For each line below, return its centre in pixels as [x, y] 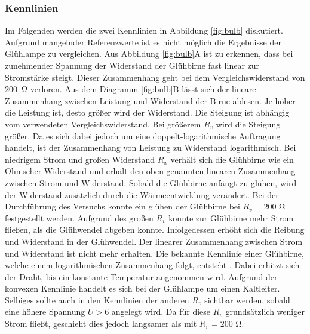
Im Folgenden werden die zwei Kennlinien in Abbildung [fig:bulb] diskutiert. [144, 30]
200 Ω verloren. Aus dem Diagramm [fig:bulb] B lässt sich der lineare [131, 89]
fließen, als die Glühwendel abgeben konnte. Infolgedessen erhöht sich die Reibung [155, 230]
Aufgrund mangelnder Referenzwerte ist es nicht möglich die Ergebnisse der [143, 42]
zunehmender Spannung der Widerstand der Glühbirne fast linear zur [132, 65]
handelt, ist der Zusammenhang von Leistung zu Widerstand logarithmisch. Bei [151, 148]
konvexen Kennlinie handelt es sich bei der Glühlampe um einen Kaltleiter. [142, 288]
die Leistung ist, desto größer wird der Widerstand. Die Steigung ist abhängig [147, 112]
